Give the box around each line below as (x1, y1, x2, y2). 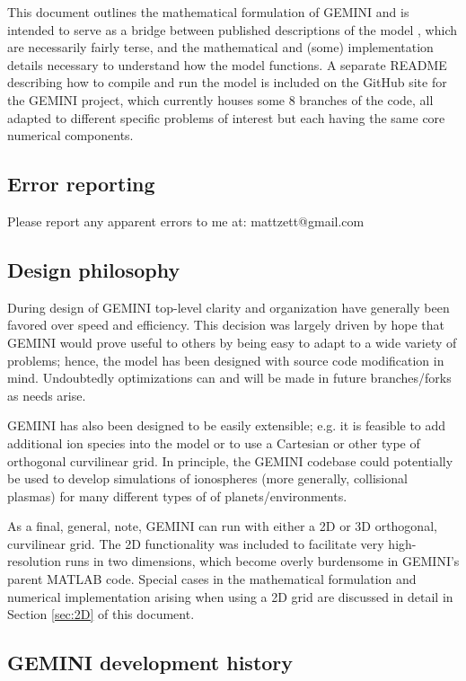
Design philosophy (7, 255, 180, 283)
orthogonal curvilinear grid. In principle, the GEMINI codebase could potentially (7, 451, 453, 470)
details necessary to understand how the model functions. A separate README (7, 55, 447, 74)
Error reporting (7, 170, 155, 198)
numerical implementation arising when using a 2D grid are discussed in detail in (7, 587, 453, 606)
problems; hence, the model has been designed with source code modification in (7, 350, 444, 369)
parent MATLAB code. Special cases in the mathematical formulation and (7, 570, 417, 588)
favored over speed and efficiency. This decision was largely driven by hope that (7, 315, 444, 334)
